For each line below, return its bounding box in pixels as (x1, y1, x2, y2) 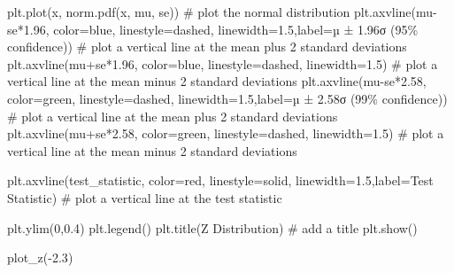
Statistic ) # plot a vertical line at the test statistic (7, 188, 282, 207)
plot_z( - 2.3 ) (7, 248, 73, 267)
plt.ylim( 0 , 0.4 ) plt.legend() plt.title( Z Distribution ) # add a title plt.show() (7, 218, 418, 237)
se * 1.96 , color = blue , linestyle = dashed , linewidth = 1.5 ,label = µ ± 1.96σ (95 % (7, 19, 419, 38)
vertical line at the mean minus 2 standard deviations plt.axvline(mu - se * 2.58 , (7, 72, 427, 90)
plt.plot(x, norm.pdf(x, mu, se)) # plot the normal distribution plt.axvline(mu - (7, 3, 437, 20)
